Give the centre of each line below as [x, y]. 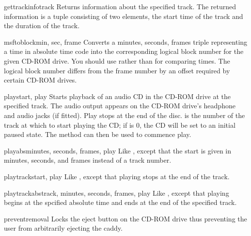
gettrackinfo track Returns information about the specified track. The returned [120, 6]
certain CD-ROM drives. [40, 80]
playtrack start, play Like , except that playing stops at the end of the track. [117, 176]
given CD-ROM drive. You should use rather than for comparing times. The [117, 60]
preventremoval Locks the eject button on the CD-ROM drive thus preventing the [125, 218]
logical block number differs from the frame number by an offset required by [117, 70]
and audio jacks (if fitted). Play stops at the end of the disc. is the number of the [125, 115]
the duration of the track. [42, 25]
